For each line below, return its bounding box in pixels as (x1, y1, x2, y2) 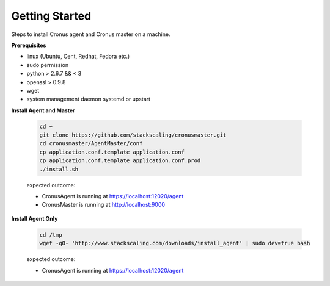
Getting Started (11, 9, 92, 23)
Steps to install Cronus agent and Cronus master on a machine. (11, 30, 170, 38)
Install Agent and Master (11, 107, 76, 114)
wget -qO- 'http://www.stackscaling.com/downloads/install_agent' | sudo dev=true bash (39, 240, 310, 247)
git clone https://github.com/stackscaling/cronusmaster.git (39, 132, 227, 138)
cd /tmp (39, 231, 62, 238)
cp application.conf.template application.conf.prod (39, 157, 201, 164)
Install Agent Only (11, 215, 58, 222)
